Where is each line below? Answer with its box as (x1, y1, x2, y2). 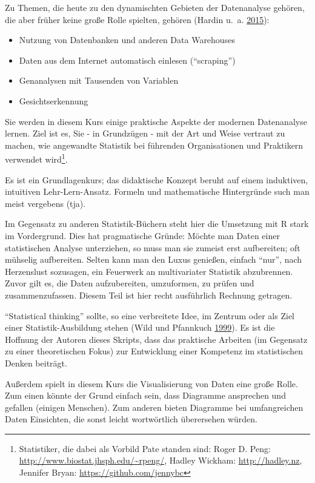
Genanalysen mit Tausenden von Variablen (19, 74, 179, 87)
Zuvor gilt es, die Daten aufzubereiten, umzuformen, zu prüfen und (5, 277, 254, 289)
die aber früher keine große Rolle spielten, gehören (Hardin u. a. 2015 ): (5, 13, 270, 25)
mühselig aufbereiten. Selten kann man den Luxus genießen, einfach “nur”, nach (5, 253, 302, 266)
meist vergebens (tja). (5, 197, 86, 209)
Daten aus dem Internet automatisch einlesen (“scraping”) (19, 53, 236, 66)
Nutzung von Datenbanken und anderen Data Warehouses (19, 33, 235, 46)
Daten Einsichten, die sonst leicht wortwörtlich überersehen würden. (5, 413, 258, 425)
